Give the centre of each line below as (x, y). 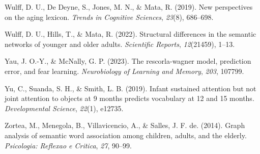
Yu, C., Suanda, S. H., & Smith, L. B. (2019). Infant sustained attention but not (131, 88)
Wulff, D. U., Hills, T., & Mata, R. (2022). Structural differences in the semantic (131, 34)
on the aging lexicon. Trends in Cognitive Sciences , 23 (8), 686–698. (109, 17)
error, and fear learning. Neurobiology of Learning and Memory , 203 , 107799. (124, 71)
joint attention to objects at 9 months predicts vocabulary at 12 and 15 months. (129, 98)
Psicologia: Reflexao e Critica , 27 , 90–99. (68, 145)
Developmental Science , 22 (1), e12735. (64, 108)
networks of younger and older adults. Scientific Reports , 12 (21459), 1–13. (120, 44)
